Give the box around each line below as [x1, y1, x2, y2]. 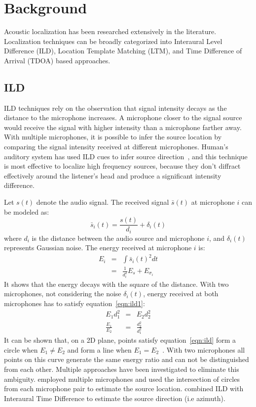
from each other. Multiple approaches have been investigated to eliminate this [4, 364, 239, 374]
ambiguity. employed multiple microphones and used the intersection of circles [4, 373, 240, 384]
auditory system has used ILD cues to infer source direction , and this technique [4, 151, 248, 161]
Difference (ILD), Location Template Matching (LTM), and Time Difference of [4, 45, 242, 56]
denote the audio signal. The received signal [36, 197, 169, 207]
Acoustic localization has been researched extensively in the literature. [4, 26, 217, 37]
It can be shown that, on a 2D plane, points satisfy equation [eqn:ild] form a [4, 335, 236, 345]
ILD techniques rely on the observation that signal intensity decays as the [4, 102, 227, 113]
